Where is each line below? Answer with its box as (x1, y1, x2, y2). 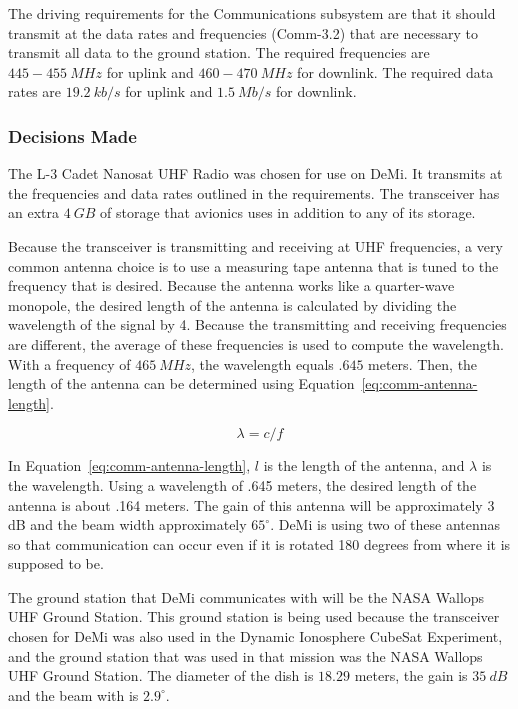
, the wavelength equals (191, 353, 334, 374)
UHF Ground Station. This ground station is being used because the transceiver (8, 606, 500, 627)
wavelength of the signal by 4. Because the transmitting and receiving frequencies (8, 314, 507, 335)
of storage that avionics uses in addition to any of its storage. (100, 202, 476, 223)
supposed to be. (8, 553, 104, 574)
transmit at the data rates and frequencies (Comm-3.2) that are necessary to (8, 22, 478, 43)
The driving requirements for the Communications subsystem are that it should (8, 3, 496, 23)
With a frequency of (8, 353, 131, 374)
